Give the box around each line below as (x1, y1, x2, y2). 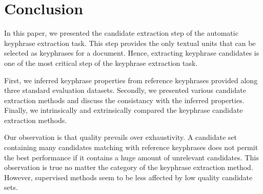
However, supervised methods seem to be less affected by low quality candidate (4, 172, 253, 182)
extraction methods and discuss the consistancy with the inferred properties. (4, 94, 245, 105)
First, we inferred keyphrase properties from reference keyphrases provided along (4, 75, 258, 85)
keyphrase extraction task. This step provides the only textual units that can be (4, 37, 256, 48)
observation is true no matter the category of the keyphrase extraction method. (4, 162, 253, 173)
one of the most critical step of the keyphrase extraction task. (4, 57, 198, 68)
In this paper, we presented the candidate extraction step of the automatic (4, 28, 238, 38)
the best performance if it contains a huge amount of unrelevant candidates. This (4, 152, 259, 162)
